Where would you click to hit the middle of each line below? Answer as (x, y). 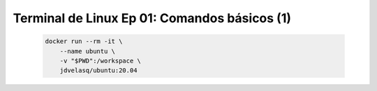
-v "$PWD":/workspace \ (100, 60)
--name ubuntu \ (87, 51)
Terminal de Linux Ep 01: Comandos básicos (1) (152, 18)
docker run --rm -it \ (84, 41)
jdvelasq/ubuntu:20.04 (98, 71)
